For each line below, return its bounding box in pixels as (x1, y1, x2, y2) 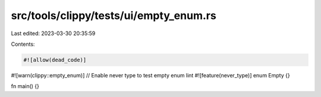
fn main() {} (11, 83, 40, 90)
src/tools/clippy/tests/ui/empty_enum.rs (11, 9, 216, 22)
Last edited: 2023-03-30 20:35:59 (11, 30, 96, 37)
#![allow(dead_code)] (23, 57, 87, 63)
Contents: (11, 40, 35, 48)
